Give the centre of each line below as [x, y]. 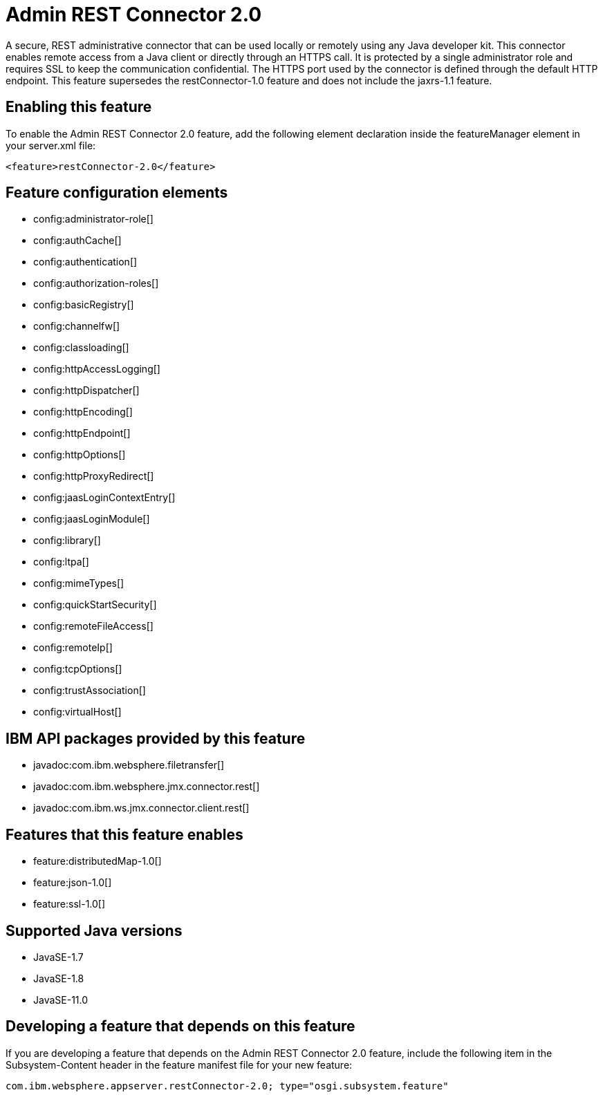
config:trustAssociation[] [90, 691]
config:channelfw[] [77, 326]
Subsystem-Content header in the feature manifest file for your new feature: [179, 1065]
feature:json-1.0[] [73, 883]
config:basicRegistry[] [84, 305]
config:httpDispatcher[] [86, 391]
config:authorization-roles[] [96, 283]
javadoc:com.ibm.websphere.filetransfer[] [129, 765]
